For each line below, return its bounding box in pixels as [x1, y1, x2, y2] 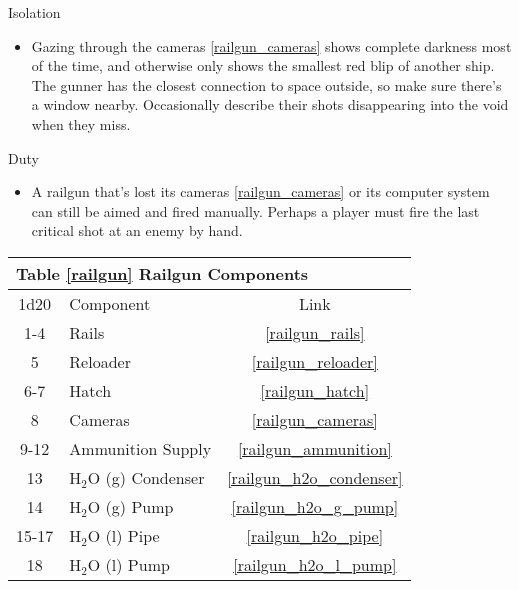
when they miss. [31, 113, 131, 134]
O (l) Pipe [87, 523, 160, 547]
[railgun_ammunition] [237, 436, 392, 460]
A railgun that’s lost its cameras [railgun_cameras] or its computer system [31, 181, 490, 202]
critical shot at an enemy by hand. [31, 220, 243, 241]
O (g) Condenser [87, 465, 205, 489]
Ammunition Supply [69, 436, 212, 460]
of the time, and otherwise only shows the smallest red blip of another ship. [31, 55, 495, 76]
